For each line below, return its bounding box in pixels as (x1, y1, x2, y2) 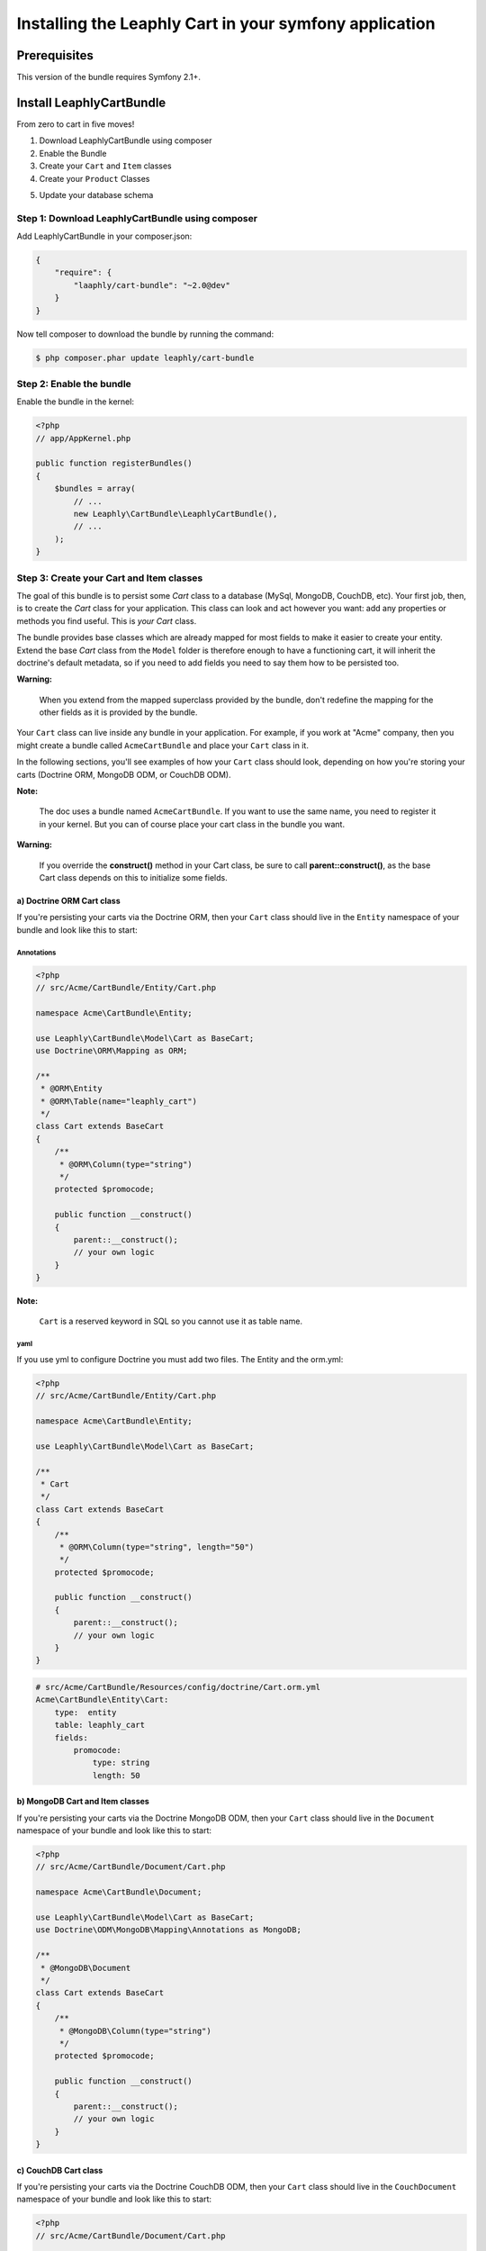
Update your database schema (39, 189, 154, 200)
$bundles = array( (54, 484, 136, 494)
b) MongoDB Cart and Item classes (16, 1796, 150, 1807)
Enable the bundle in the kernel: (16, 396, 135, 407)
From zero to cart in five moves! (16, 118, 135, 130)
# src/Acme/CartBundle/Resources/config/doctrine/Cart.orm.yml (35, 1682, 321, 1692)
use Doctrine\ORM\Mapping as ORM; (35, 1045, 188, 1056)
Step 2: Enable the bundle (16, 377, 132, 390)
